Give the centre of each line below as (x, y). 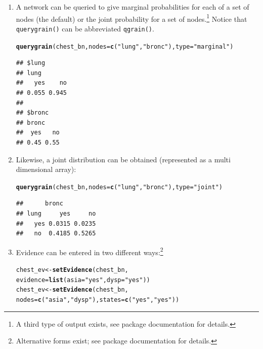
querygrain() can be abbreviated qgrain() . (85, 28)
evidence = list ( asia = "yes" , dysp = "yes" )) (83, 280)
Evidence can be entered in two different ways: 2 (90, 251)
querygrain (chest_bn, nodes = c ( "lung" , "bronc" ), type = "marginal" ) (125, 46)
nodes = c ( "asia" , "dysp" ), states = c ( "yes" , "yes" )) (98, 300)
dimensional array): (46, 169)
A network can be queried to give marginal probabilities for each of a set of (133, 7)
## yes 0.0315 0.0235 (56, 223)
